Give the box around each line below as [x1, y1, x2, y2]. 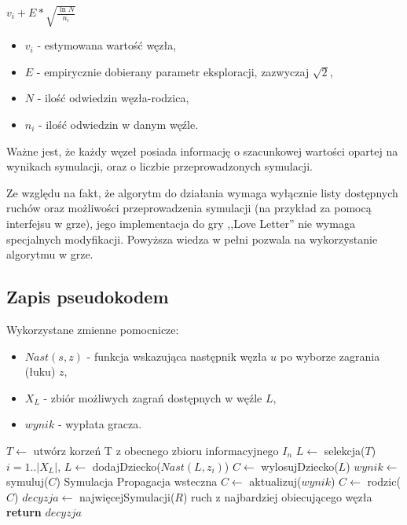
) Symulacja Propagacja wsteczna [56, 473, 218, 490]
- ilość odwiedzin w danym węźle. [38, 116, 199, 133]
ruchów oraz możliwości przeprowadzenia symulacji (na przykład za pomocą [6, 200, 372, 216]
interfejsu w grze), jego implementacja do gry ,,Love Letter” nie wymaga [6, 215, 355, 231]
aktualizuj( [249, 473, 302, 490]
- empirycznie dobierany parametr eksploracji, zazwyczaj [36, 63, 310, 79]
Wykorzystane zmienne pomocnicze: [6, 321, 179, 337]
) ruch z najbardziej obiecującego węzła [182, 488, 372, 505]
